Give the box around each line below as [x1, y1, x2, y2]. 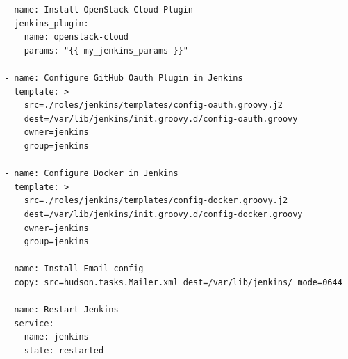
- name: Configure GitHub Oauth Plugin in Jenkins [4, 72, 243, 83]
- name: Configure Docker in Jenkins [4, 168, 179, 179]
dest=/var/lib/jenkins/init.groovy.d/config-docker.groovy [24, 209, 303, 219]
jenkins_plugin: [14, 18, 89, 29]
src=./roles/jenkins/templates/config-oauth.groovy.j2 [24, 100, 283, 111]
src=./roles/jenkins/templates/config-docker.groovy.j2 [24, 196, 288, 206]
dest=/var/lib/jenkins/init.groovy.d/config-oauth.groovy [24, 113, 298, 124]
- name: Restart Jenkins [4, 305, 119, 315]
